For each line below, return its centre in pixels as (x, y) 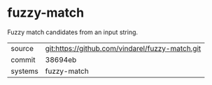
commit (23, 59)
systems (24, 71)
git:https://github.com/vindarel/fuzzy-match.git (123, 48)
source (22, 48)
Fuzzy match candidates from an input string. (73, 32)
